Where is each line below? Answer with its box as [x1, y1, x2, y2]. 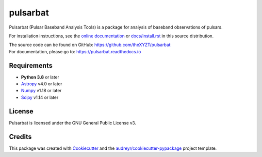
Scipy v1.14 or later [21, 94, 59, 100]
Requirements [9, 61, 53, 70]
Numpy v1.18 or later [21, 88, 62, 94]
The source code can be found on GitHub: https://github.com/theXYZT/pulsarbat [9, 42, 171, 48]
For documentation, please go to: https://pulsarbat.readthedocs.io [9, 48, 141, 54]
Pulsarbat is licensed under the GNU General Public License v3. [9, 120, 136, 126]
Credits [9, 132, 32, 141]
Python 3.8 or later [21, 74, 60, 80]
